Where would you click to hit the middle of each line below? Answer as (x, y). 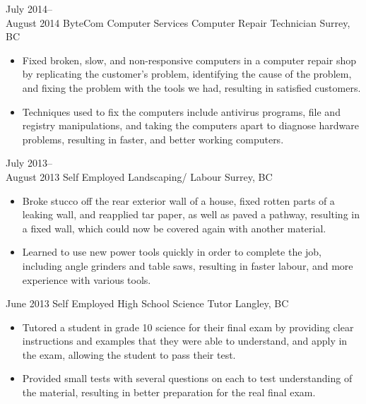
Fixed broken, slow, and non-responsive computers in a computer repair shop (189, 60)
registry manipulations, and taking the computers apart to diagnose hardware (190, 125)
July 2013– (29, 163)
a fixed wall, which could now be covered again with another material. (174, 228)
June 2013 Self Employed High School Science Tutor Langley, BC (147, 303)
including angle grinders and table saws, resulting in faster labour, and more (188, 265)
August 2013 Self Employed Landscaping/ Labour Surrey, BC (139, 176)
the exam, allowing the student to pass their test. (129, 354)
